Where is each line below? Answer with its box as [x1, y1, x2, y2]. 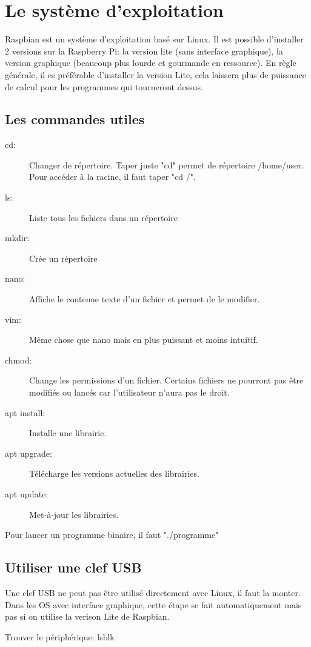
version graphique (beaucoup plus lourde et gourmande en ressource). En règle [5, 56, 296, 69]
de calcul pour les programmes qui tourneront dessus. [5, 80, 203, 93]
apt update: [5, 487, 48, 500]
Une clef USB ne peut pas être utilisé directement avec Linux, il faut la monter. [5, 586, 301, 599]
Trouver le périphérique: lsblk [5, 630, 115, 643]
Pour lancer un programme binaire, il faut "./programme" [5, 528, 219, 541]
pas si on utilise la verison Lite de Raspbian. [5, 610, 170, 623]
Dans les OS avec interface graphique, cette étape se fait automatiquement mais [5, 598, 302, 611]
